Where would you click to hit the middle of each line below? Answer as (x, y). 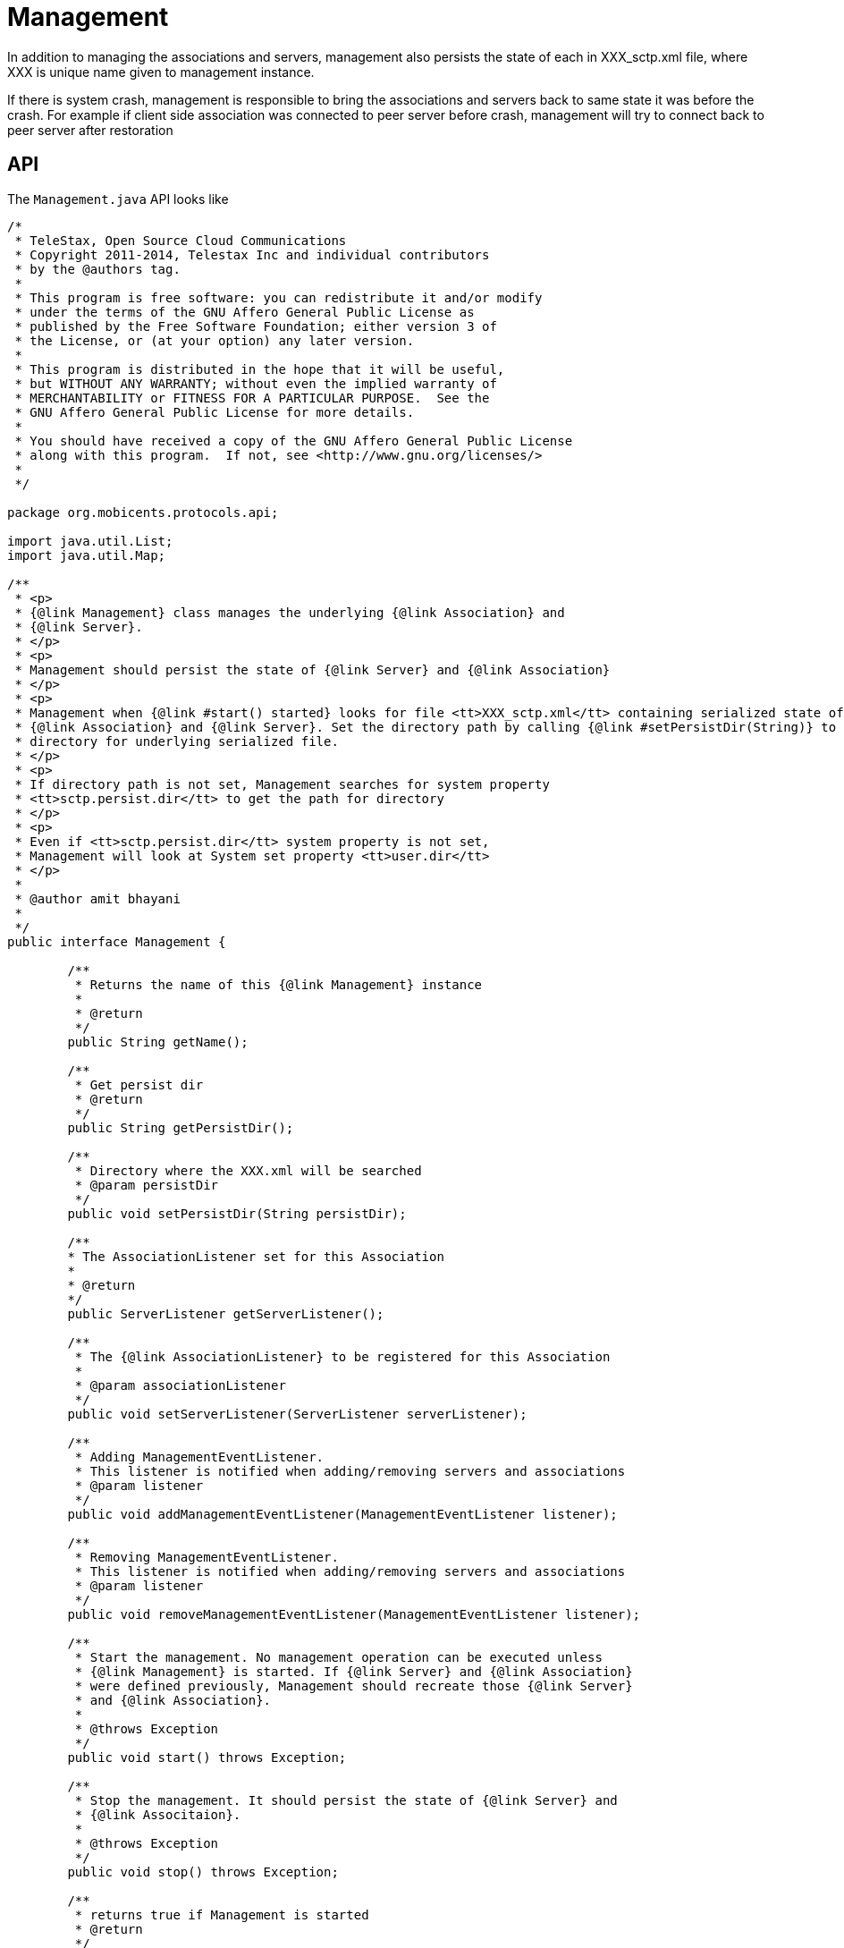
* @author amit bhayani (97, 898)
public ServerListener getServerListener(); (226, 1313)
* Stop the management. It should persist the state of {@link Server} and (346, 1800)
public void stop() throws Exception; (203, 1872)
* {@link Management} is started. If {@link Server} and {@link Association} (354, 1671)
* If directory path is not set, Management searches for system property (282, 784)
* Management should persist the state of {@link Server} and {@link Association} (312, 669)
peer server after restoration (90, 130)
